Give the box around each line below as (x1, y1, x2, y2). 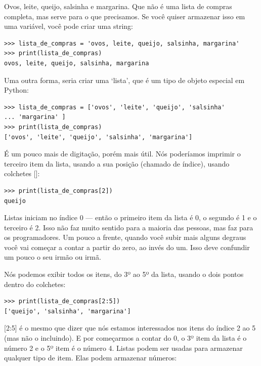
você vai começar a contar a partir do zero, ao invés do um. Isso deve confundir (4, 241, 250, 252)
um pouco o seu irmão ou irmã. (4, 252, 101, 262)
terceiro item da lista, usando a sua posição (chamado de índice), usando (4, 158, 230, 169)
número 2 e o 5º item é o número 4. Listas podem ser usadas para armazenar (4, 342, 243, 353)
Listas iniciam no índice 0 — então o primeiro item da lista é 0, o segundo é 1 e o (4, 212, 257, 223)
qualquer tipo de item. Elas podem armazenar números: (4, 352, 177, 363)
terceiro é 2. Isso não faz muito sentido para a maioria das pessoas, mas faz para (4, 222, 253, 232)
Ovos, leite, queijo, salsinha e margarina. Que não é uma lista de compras (4, 1, 232, 11)
